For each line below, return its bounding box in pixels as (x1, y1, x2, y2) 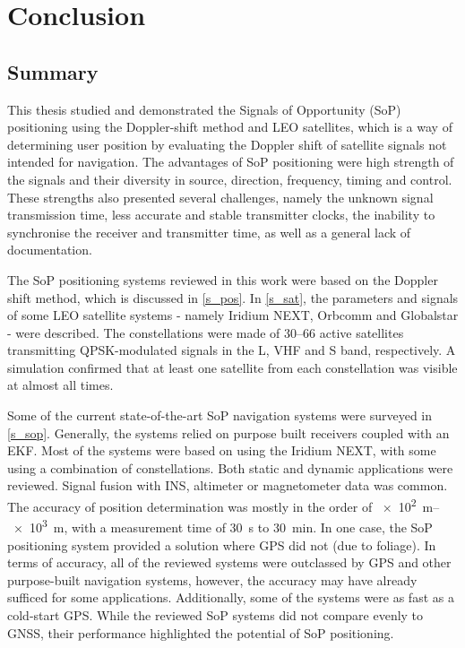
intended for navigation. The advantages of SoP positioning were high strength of (7, 152, 454, 171)
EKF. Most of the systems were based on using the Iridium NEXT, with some (7, 441, 436, 460)
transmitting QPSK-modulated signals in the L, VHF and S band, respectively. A (7, 341, 456, 359)
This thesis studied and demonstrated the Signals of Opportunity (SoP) (7, 99, 401, 118)
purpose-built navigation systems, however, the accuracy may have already (7, 570, 418, 589)
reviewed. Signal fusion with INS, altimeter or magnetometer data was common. (7, 476, 448, 495)
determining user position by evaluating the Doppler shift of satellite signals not (7, 134, 447, 153)
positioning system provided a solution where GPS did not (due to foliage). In (7, 535, 436, 554)
